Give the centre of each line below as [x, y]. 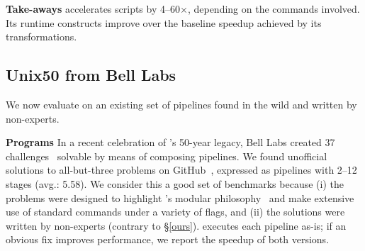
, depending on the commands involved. [274, 9]
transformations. [41, 37]
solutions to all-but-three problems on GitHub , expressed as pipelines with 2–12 [181, 170]
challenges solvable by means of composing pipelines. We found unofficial [167, 156]
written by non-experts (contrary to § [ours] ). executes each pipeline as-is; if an [176, 225]
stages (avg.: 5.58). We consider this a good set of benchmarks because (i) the [175, 183]
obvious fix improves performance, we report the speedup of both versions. [168, 239]
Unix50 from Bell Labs [91, 75]
